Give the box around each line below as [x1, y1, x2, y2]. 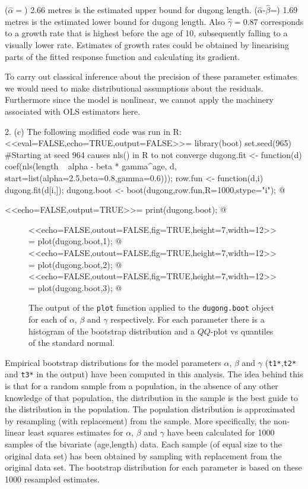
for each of [28, 313, 67, 325]
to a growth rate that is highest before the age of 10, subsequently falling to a [5, 27, 288, 39]
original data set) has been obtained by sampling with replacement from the [5, 449, 282, 462]
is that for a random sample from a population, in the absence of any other [5, 380, 278, 392]
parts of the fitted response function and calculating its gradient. [5, 50, 240, 62]
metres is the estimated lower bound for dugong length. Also [5, 15, 226, 27]
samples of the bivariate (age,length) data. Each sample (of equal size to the [5, 438, 282, 450]
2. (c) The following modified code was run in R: [5, 125, 182, 137]
